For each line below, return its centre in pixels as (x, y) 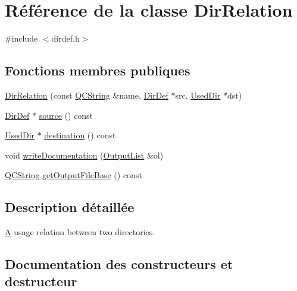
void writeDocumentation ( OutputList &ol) (84, 155)
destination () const (80, 135)
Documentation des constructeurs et (119, 264)
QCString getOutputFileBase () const (74, 175)
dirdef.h (65, 38)
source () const (66, 115)
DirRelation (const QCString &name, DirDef (87, 95)
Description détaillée (70, 207)
